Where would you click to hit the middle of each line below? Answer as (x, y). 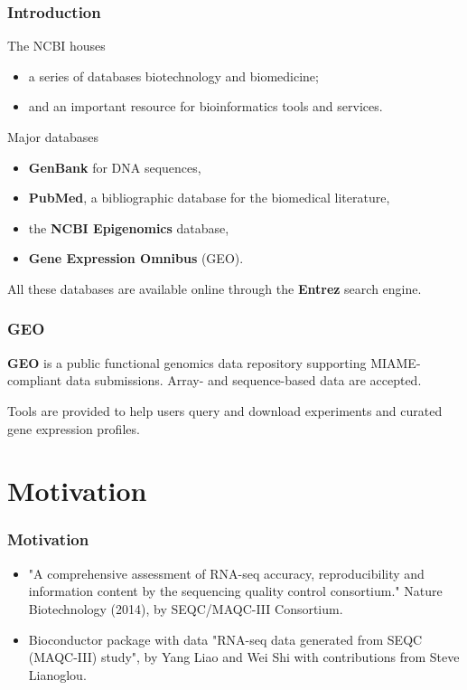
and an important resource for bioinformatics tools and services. (205, 106)
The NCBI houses (56, 46)
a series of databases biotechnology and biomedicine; (173, 76)
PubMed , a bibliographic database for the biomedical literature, (209, 198)
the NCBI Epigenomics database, (129, 227)
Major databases (53, 137)
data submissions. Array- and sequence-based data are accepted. (243, 380)
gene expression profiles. (74, 428)
